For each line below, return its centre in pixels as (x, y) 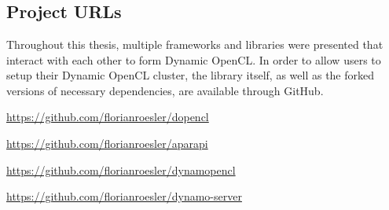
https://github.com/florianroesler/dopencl (108, 117)
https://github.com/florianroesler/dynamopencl (121, 169)
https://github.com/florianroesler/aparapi (107, 143)
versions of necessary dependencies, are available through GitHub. (165, 90)
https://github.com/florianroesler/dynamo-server (124, 196)
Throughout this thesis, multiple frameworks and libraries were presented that (195, 44)
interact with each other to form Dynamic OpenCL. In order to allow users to (194, 59)
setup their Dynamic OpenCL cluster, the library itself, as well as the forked (191, 75)
